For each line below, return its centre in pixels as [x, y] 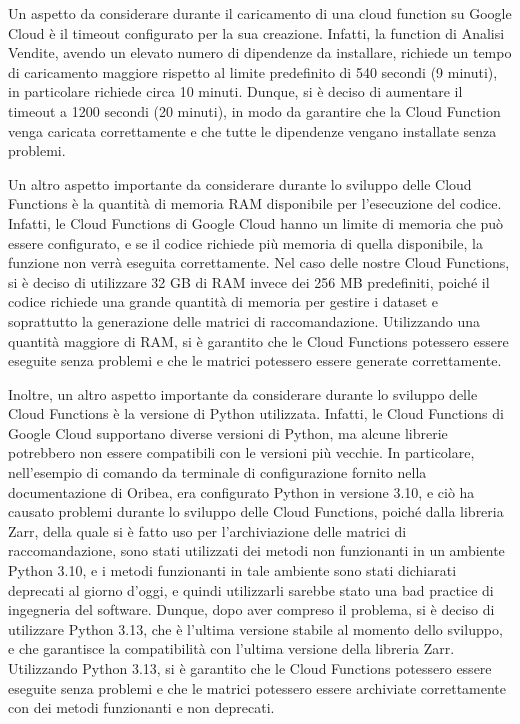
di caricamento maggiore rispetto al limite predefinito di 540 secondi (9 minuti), [253, 71]
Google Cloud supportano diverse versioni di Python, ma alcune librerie [228, 432]
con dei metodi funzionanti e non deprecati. [141, 707]
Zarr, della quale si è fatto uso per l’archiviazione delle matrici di [207, 530]
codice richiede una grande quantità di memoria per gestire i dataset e [223, 301]
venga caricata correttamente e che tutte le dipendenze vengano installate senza [252, 130]
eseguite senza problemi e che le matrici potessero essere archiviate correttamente [257, 687]
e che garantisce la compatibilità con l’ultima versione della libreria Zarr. [231, 648]
